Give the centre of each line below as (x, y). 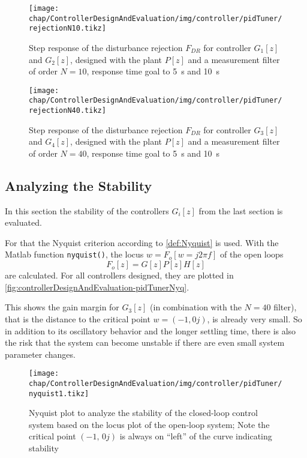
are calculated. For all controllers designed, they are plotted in (119, 275)
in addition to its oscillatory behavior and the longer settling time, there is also (151, 330)
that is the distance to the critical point (78, 318)
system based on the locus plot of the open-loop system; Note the (149, 424)
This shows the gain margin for (62, 307)
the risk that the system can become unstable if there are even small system (145, 342)
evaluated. (23, 222)
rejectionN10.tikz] (67, 29)
